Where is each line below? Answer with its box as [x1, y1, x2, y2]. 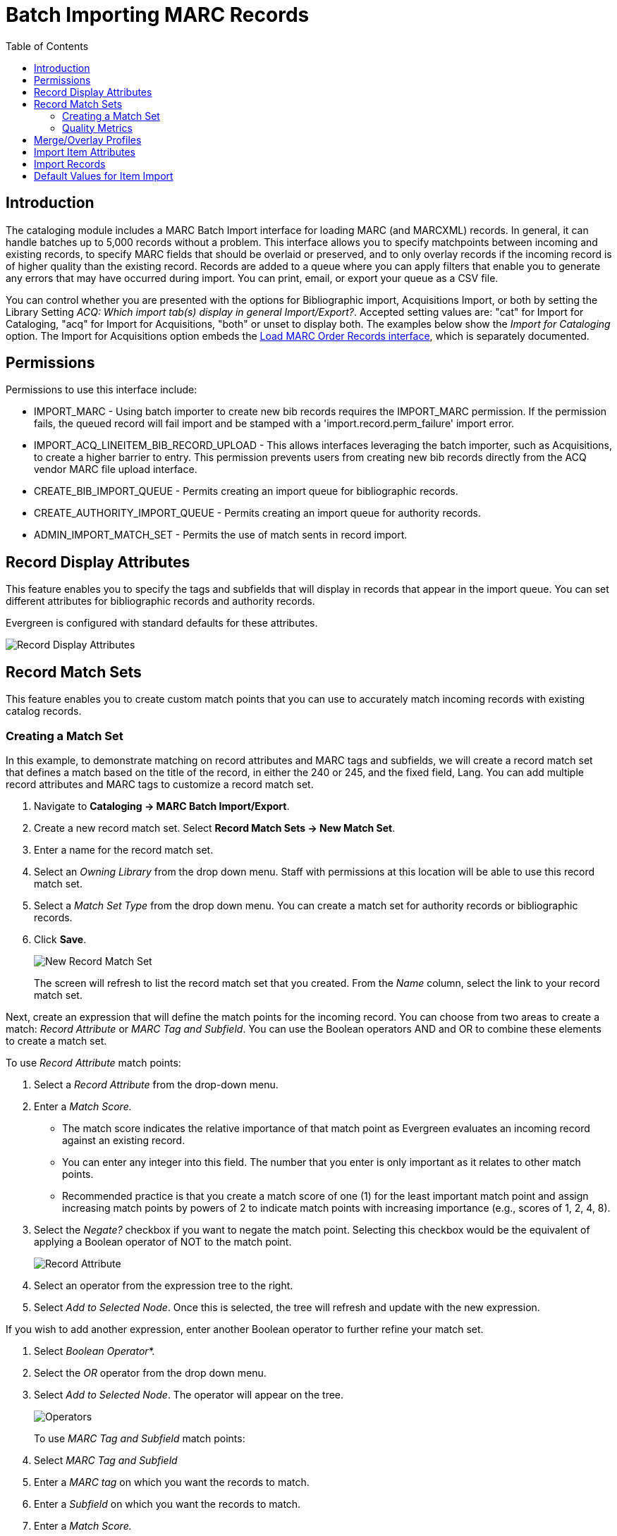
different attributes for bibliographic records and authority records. [6, 595, 315, 608]
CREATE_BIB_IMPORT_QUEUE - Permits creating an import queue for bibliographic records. [34, 485, 458, 498]
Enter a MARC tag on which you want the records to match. [34, 1475, 310, 1488]
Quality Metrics [62, 121, 133, 134]
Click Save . [34, 933, 87, 945]
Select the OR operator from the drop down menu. [34, 1366, 267, 1379]
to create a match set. [6, 1034, 107, 1047]
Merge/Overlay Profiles [34, 133, 142, 146]
